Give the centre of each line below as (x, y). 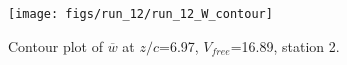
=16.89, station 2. (285, 45)
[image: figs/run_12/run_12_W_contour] (140, 14)
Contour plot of (55, 45)
